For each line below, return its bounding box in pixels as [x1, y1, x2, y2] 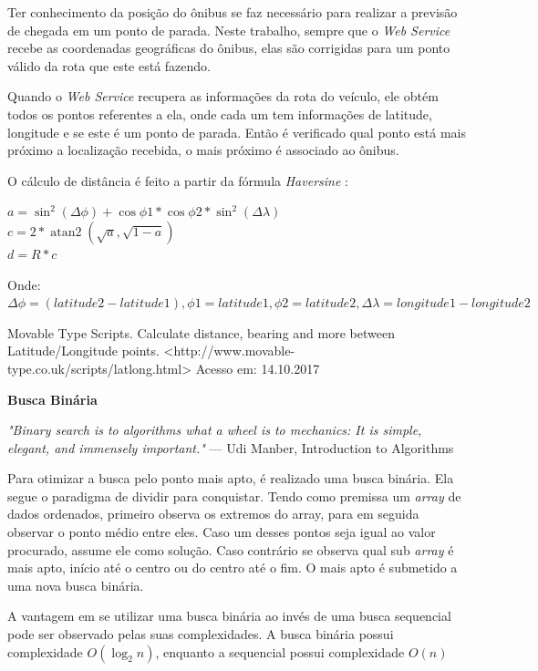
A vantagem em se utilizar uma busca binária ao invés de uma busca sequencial [7, 606, 451, 625]
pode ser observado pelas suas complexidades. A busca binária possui [7, 625, 394, 644]
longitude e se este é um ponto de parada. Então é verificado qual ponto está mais [7, 122, 466, 141]
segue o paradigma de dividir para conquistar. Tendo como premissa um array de [7, 486, 461, 505]
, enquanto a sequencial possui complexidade [155, 642, 405, 661]
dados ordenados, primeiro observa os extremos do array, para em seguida [7, 504, 419, 523]
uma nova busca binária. [7, 575, 144, 594]
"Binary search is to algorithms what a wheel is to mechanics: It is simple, [7, 420, 422, 439]
